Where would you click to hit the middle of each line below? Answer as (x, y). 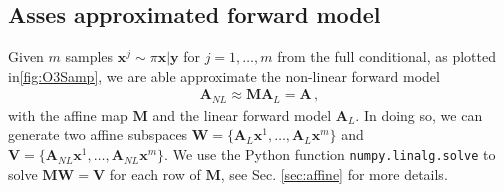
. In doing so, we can (419, 114)
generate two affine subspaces (98, 134)
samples (89, 56)
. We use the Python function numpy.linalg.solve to (330, 154)
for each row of (155, 173)
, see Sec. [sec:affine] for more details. (334, 173)
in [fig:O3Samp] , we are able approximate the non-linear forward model (224, 75)
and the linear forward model (242, 114)
